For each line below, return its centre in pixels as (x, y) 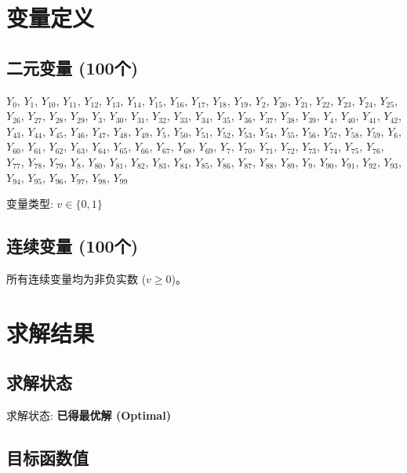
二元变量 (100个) (73, 67)
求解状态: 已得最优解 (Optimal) (89, 415)
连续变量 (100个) (73, 246)
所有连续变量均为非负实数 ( (76, 278)
